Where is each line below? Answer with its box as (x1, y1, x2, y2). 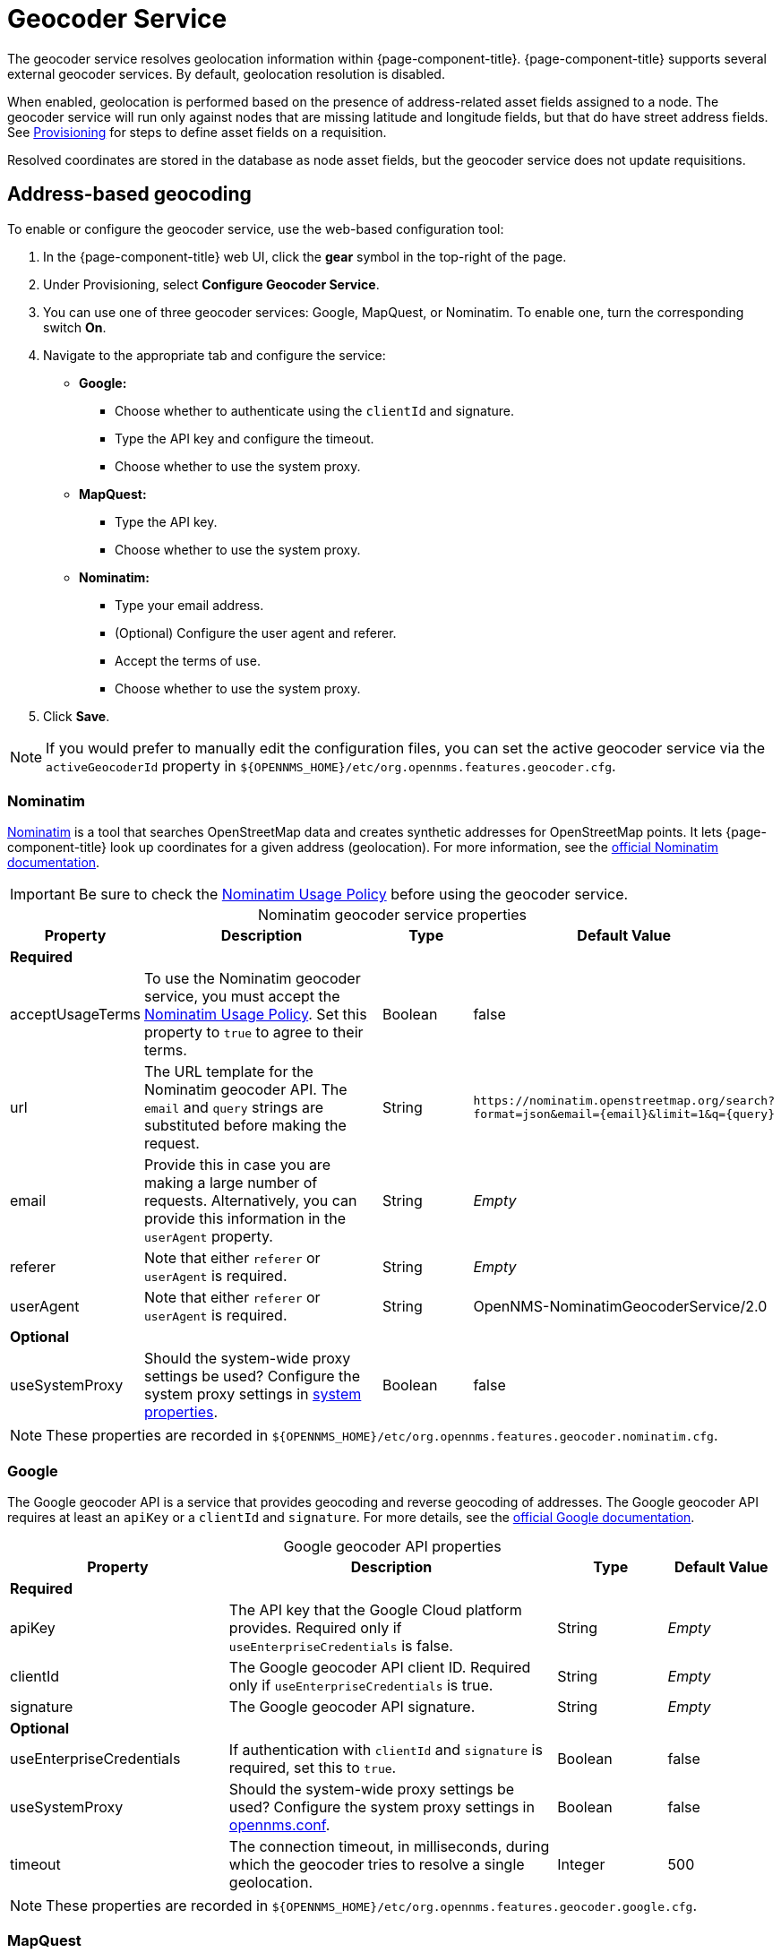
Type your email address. (115, 597, 264, 613)
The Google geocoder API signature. (228, 1698, 476, 1716)
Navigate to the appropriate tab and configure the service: (43, 347, 386, 363)
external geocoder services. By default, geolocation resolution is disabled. (7, 65, 445, 82)
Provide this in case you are (144, 1156, 330, 1174)
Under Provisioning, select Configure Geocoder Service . (43, 276, 380, 292)
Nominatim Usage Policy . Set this (144, 1005, 367, 1024)
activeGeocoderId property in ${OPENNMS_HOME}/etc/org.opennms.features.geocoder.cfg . (46, 756, 616, 775)
